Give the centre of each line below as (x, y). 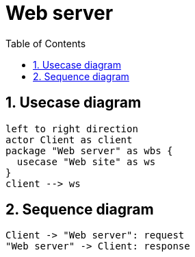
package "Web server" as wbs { (89, 150)
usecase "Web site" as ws (86, 161)
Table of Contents (46, 43)
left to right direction (72, 128)
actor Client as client (69, 139)
